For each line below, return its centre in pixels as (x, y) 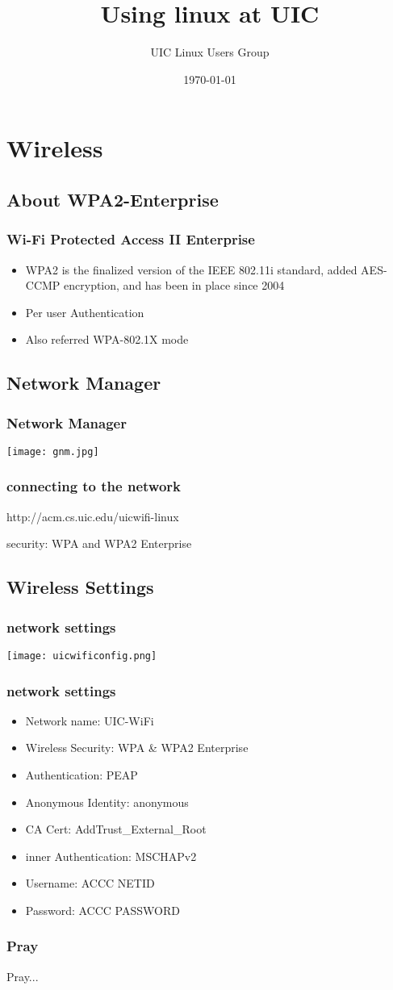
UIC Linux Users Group (210, 52)
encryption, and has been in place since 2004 (174, 285)
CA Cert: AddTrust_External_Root (116, 829)
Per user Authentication (85, 312)
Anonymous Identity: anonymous (107, 802)
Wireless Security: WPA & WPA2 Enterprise (137, 748)
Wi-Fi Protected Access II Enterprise (131, 239)
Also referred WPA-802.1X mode (107, 339)
